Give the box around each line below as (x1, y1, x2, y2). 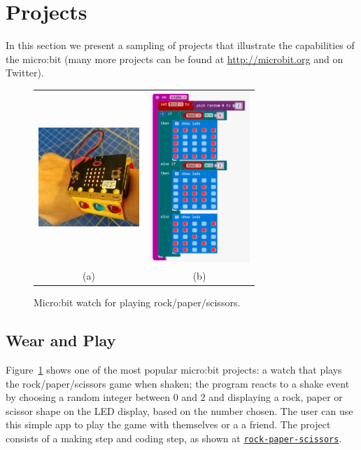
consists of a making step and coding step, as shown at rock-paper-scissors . (6, 431, 342, 446)
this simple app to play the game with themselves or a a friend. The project (6, 417, 331, 432)
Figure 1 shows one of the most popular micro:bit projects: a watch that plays (6, 362, 342, 377)
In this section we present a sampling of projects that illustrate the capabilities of (6, 38, 355, 53)
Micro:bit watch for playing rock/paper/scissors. (34, 295, 241, 310)
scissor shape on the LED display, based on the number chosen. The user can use (6, 403, 353, 418)
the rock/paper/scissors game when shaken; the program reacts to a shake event (6, 376, 350, 390)
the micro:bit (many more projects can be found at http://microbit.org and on (6, 51, 344, 66)
